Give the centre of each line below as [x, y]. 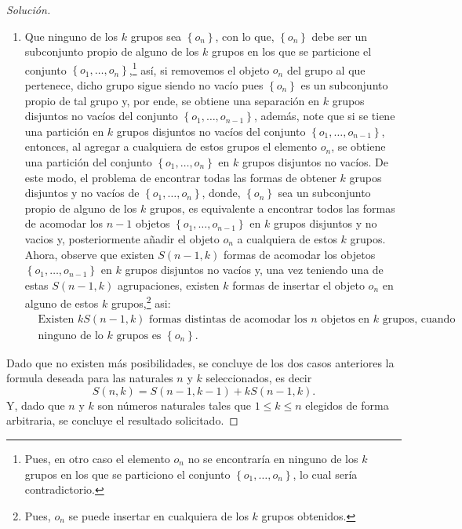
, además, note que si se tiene [324, 116]
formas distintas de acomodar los [228, 319]
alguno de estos [62, 303]
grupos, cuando [419, 319]
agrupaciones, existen [168, 285]
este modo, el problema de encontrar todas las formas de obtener [180, 177]
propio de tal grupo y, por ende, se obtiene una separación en [172, 100]
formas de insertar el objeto [298, 285]
